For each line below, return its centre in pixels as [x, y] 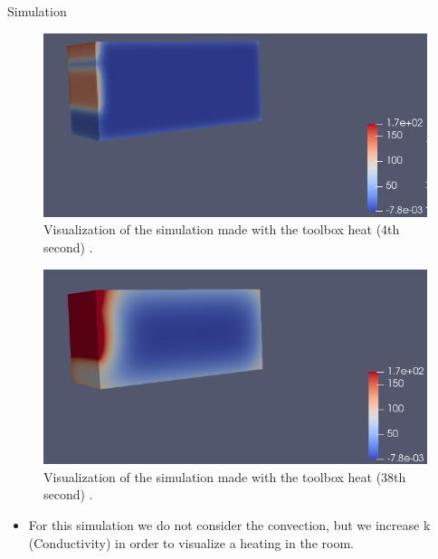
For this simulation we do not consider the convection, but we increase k [229, 525]
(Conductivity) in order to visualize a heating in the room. [191, 542]
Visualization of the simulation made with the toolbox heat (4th [222, 229]
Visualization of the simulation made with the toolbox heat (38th [225, 476]
